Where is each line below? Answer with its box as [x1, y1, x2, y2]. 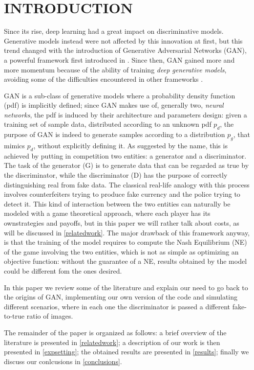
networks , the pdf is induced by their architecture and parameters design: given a [4, 109, 247, 119]
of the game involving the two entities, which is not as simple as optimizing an [4, 246, 239, 256]
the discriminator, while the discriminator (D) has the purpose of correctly [4, 170, 228, 180]
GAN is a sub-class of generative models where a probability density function [4, 90, 235, 100]
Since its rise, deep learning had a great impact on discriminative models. [4, 26, 224, 36]
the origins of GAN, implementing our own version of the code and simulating [4, 292, 238, 302]
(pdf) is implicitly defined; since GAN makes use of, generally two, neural [4, 100, 224, 110]
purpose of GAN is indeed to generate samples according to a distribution [4, 129, 225, 139]
